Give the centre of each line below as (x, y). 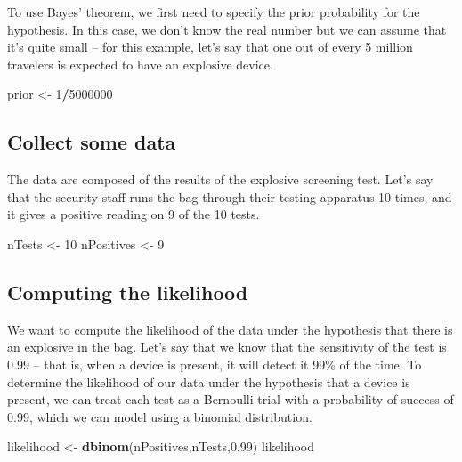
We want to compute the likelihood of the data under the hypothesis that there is (230, 329)
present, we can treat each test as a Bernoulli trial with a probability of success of (231, 399)
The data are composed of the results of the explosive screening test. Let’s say (220, 179)
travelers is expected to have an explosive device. (140, 64)
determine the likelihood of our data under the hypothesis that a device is (209, 381)
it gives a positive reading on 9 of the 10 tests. (134, 214)
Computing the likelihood (128, 292)
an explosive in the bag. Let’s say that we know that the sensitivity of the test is (227, 347)
